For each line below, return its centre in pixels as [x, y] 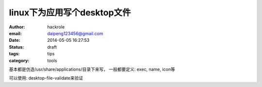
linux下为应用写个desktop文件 [70, 12]
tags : [14, 54]
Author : [17, 27]
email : [15, 33]
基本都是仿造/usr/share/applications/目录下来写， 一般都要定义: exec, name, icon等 [92, 69]
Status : [16, 47]
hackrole [56, 27]
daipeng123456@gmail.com [75, 33]
